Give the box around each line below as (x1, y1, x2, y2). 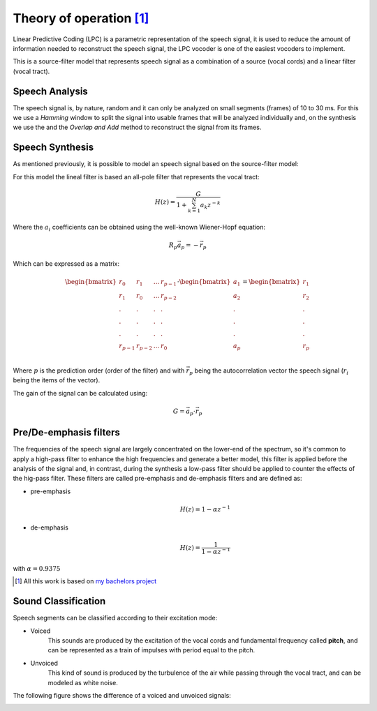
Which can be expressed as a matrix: (13, 259, 120, 268)
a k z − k (200, 200, 221, 211)
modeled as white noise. (47, 678, 118, 687)
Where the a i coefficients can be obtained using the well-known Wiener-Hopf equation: (13, 223, 265, 233)
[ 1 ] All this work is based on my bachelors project (15, 577, 157, 585)
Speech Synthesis (13, 142, 94, 154)
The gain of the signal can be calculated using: (13, 389, 148, 397)
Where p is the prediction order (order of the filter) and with (13, 366, 185, 375)
